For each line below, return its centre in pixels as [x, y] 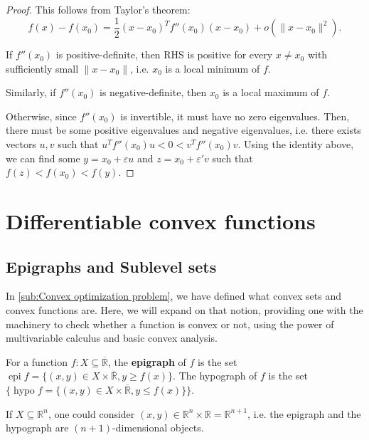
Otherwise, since [41, 116]
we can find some [43, 158]
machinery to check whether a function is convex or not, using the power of [170, 324]
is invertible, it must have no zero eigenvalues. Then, [235, 116]
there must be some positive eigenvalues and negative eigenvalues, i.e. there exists [183, 130]
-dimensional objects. [158, 428]
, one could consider [91, 413]
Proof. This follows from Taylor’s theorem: [98, 9]
